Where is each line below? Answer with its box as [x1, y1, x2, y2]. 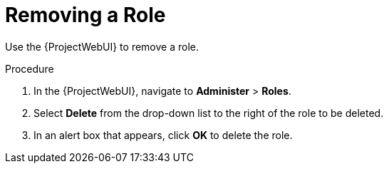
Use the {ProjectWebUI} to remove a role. [5, 40, 199, 53]
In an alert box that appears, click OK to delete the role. [33, 128, 293, 141]
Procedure [5, 62, 54, 75]
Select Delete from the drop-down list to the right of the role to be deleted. [33, 106, 384, 119]
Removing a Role [5, 3, 166, 27]
